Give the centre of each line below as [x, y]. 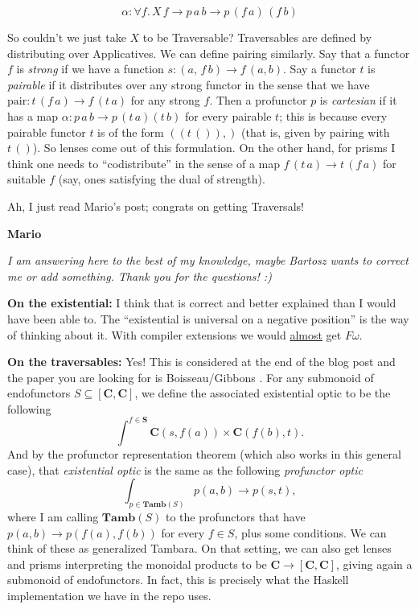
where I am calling [53, 517]
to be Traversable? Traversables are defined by [257, 37]
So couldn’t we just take [67, 37]
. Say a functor [320, 69]
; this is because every [333, 115]
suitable [27, 179]
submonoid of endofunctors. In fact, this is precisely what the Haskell [178, 580]
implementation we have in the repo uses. [109, 595]
